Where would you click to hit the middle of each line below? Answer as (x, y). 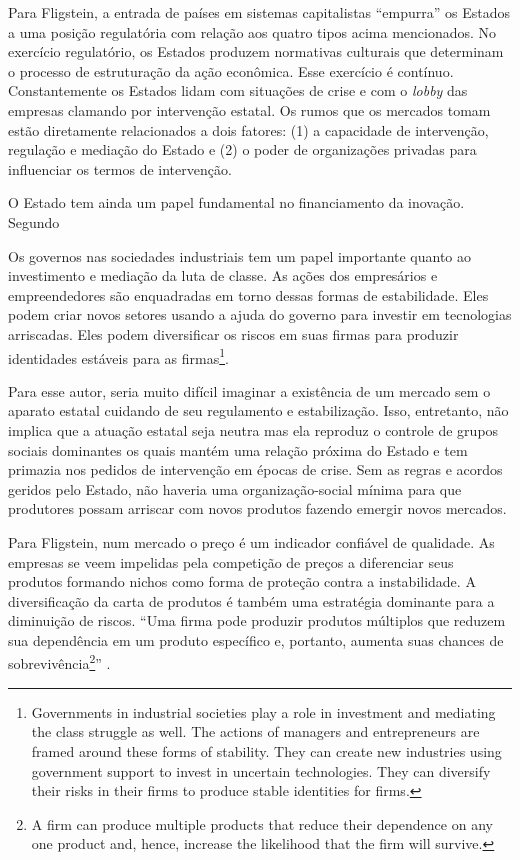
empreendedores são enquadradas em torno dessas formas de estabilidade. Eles (248, 294)
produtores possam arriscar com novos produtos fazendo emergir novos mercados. (257, 508)
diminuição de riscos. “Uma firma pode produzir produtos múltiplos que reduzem (257, 620)
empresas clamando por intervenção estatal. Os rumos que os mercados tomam (249, 109)
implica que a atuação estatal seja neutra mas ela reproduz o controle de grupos (253, 429)
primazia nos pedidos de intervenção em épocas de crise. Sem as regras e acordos (255, 469)
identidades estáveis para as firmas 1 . (118, 356)
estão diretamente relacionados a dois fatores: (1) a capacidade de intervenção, (248, 129)
